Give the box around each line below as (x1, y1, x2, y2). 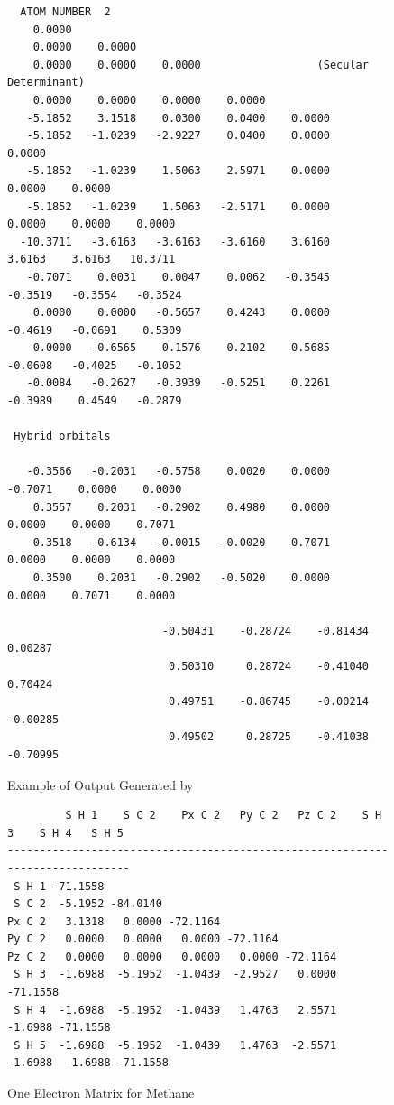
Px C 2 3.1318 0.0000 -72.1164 (7, 915, 221, 928)
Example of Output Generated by (7, 775, 194, 794)
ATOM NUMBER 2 (20, 5, 111, 18)
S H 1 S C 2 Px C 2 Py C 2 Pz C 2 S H (65, 809, 382, 822)
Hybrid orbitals (14, 430, 111, 443)
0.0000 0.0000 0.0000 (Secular (32, 58, 369, 71)
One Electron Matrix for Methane (7, 1083, 195, 1102)
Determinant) (7, 76, 85, 89)
